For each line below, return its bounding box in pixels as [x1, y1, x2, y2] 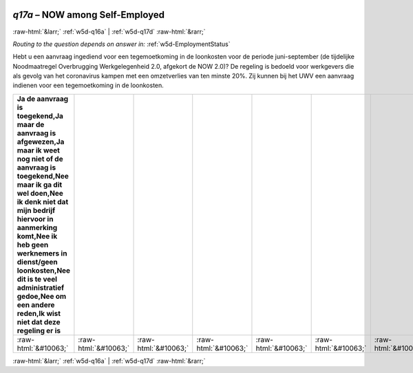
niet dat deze [17, 317, 61, 326]
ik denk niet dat [17, 196, 69, 206]
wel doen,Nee [17, 188, 63, 198]
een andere [17, 299, 55, 309]
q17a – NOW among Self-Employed [12, 9, 165, 21]
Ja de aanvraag [17, 93, 69, 103]
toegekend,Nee [17, 171, 69, 181]
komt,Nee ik [17, 231, 58, 240]
